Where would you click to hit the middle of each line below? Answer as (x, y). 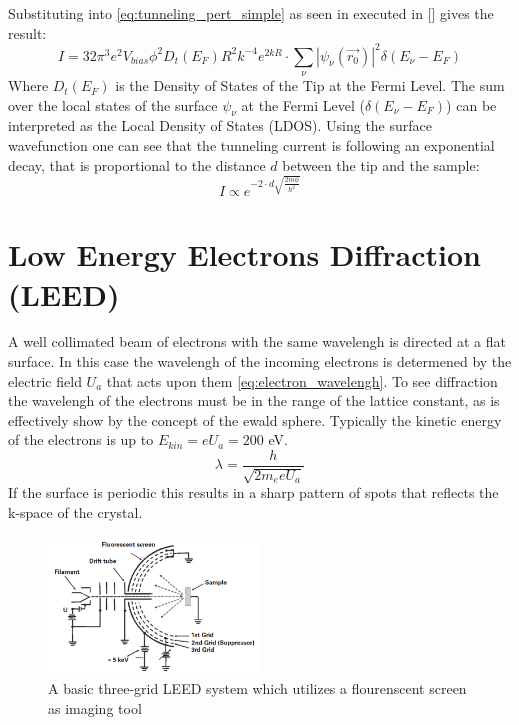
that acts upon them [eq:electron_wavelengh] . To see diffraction (302, 380)
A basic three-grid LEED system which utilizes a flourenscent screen (257, 688)
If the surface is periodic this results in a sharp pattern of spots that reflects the (253, 492)
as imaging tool (95, 707)
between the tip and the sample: (381, 164)
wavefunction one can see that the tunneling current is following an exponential (251, 145)
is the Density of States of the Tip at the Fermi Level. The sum (310, 85)
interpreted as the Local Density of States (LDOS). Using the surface (220, 125)
